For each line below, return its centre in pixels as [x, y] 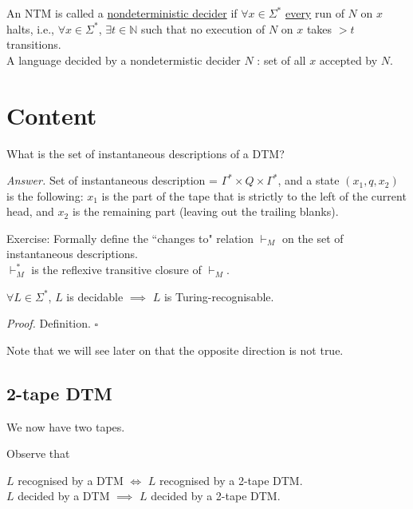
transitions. [34, 44]
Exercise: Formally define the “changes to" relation [130, 238]
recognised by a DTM [71, 480]
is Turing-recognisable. [219, 296]
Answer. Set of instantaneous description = [112, 180]
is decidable [95, 296]
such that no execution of [203, 28]
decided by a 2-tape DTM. [216, 496]
